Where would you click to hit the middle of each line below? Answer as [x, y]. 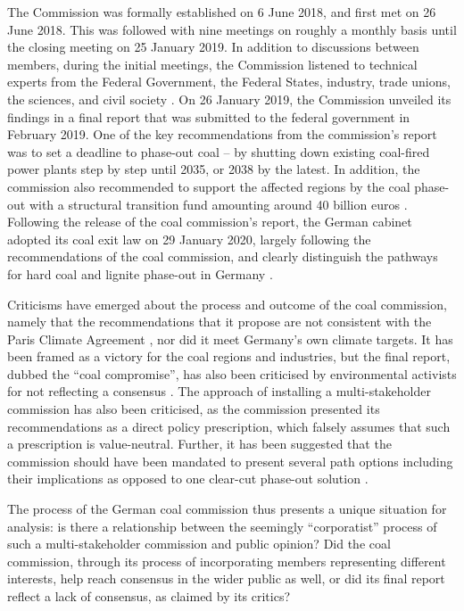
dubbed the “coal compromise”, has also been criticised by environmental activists [232, 373]
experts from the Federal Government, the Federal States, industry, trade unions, [229, 82]
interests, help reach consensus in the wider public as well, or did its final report [226, 578]
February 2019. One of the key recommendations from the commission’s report [222, 134]
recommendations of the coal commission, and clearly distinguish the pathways [223, 256]
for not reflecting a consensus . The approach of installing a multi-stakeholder [219, 391]
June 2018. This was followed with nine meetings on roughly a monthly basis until [232, 29]
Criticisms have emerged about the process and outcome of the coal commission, [227, 304]
